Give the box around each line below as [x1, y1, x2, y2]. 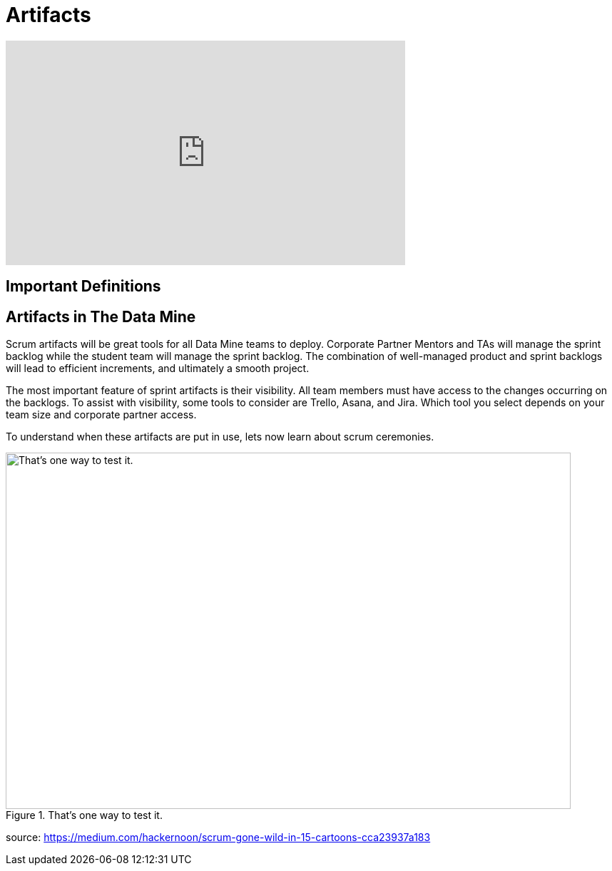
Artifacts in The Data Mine [6, 307, 196, 326]
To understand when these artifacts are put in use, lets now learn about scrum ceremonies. [6, 431, 434, 443]
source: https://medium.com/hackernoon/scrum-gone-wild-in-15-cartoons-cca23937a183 [6, 831, 431, 844]
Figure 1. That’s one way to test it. [6, 809, 163, 822]
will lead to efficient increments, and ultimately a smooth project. [6, 362, 310, 375]
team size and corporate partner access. [6, 408, 197, 421]
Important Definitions [6, 277, 161, 296]
